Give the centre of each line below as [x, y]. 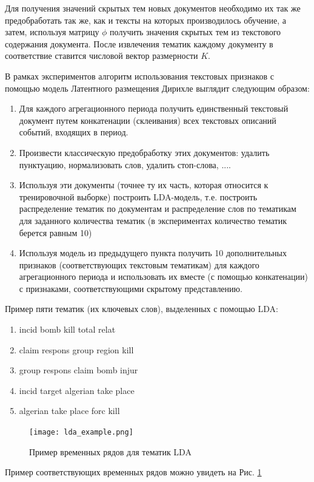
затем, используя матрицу [52, 32]
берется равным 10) [55, 232]
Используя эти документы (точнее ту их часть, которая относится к [144, 185]
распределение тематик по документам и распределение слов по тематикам [158, 209]
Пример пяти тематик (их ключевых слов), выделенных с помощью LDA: [142, 309]
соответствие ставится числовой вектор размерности [102, 56]
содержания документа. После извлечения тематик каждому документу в [139, 43]
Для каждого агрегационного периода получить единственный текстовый [154, 108]
